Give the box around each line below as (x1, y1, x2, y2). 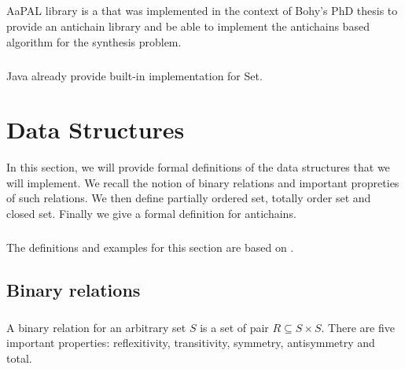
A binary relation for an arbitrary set (6, 319, 186, 335)
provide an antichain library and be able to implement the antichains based (6, 17, 370, 34)
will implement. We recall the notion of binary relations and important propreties (6, 174, 399, 190)
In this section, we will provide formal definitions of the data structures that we (6, 159, 390, 175)
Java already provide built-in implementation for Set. (6, 67, 263, 83)
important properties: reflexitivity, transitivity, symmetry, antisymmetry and (6, 334, 375, 351)
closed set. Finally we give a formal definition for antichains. (6, 205, 296, 222)
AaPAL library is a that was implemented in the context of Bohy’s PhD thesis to (6, 2, 398, 19)
